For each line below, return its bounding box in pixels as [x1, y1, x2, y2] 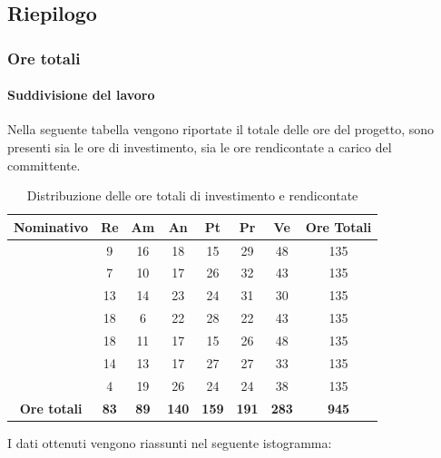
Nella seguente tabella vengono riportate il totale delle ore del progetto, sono [7, 120, 435, 139]
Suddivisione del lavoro [7, 85, 155, 104]
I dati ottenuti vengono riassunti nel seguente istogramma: [7, 433, 332, 452]
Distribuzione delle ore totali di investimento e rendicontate [26, 186, 358, 205]
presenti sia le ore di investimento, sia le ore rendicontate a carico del [7, 138, 392, 157]
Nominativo [14, 217, 89, 236]
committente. [7, 155, 81, 174]
